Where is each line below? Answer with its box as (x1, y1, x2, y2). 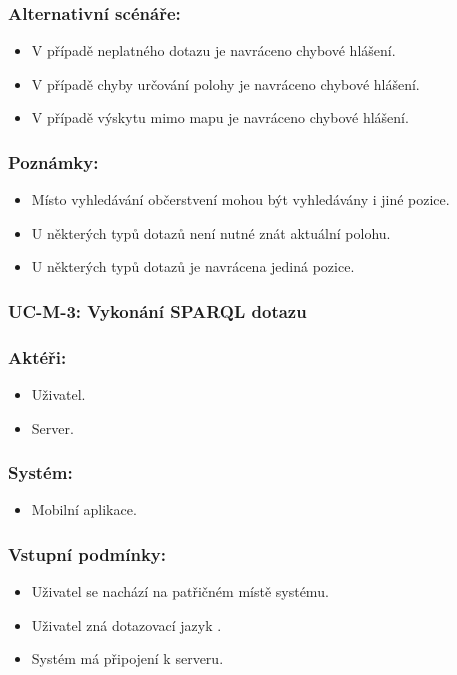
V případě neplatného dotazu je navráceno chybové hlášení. (31, 40, 396, 61)
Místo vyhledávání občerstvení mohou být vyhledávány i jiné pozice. (31, 189, 450, 210)
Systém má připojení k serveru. (31, 648, 224, 669)
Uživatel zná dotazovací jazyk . (31, 614, 222, 635)
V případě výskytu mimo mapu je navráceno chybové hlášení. (31, 107, 409, 128)
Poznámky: (8, 149, 99, 174)
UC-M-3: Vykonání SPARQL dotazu (8, 298, 307, 323)
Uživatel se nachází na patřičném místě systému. (31, 581, 329, 602)
